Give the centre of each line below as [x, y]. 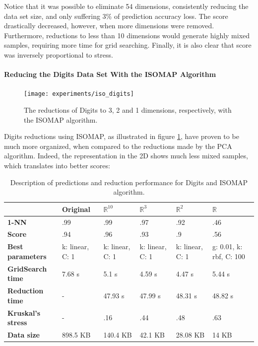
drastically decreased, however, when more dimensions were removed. [109, 26]
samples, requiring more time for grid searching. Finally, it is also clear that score [128, 45]
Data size [24, 335]
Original [76, 209]
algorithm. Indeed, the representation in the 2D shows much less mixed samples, [126, 156]
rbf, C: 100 [229, 256]
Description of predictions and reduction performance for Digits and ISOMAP [129, 182]
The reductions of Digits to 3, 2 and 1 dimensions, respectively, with [128, 110]
